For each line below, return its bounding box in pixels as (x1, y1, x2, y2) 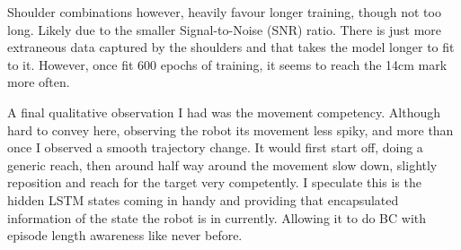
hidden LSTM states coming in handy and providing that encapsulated (7, 190, 399, 209)
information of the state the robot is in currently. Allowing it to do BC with (7, 208, 427, 227)
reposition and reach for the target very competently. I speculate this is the (7, 173, 421, 192)
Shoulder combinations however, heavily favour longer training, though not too (7, 3, 441, 21)
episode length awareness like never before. (7, 226, 243, 245)
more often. (7, 73, 70, 91)
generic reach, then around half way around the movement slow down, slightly (7, 155, 438, 174)
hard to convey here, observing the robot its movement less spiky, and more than (7, 120, 454, 139)
